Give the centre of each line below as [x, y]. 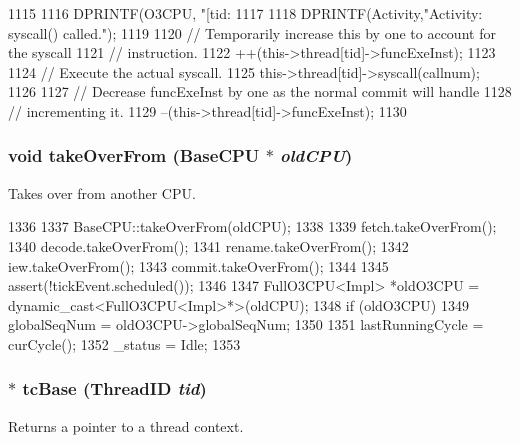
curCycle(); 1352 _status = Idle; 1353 [124, 343]
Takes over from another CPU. [102, 192]
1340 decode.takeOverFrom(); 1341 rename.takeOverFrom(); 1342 [208, 245]
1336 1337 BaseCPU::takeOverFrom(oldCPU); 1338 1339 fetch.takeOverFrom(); [252, 226]
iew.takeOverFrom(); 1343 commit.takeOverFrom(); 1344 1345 [198, 265]
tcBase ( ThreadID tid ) [114, 388]
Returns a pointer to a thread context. [126, 425]
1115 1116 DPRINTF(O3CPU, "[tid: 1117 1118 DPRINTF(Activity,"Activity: [245, 13]
